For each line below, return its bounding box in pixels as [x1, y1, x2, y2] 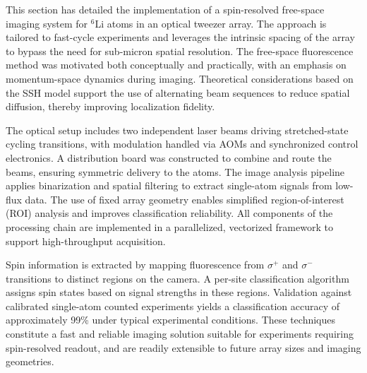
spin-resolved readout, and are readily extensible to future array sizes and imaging [6, 340, 361, 355]
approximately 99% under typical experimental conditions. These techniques [6, 312, 336, 327]
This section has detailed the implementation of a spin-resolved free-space [6, 2, 325, 16]
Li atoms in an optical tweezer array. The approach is [95, 16, 327, 30]
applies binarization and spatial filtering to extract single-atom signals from [6, 178, 332, 193]
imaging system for [6, 16, 88, 30]
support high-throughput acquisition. [6, 233, 166, 248]
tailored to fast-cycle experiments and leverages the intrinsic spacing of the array [6, 30, 355, 45]
